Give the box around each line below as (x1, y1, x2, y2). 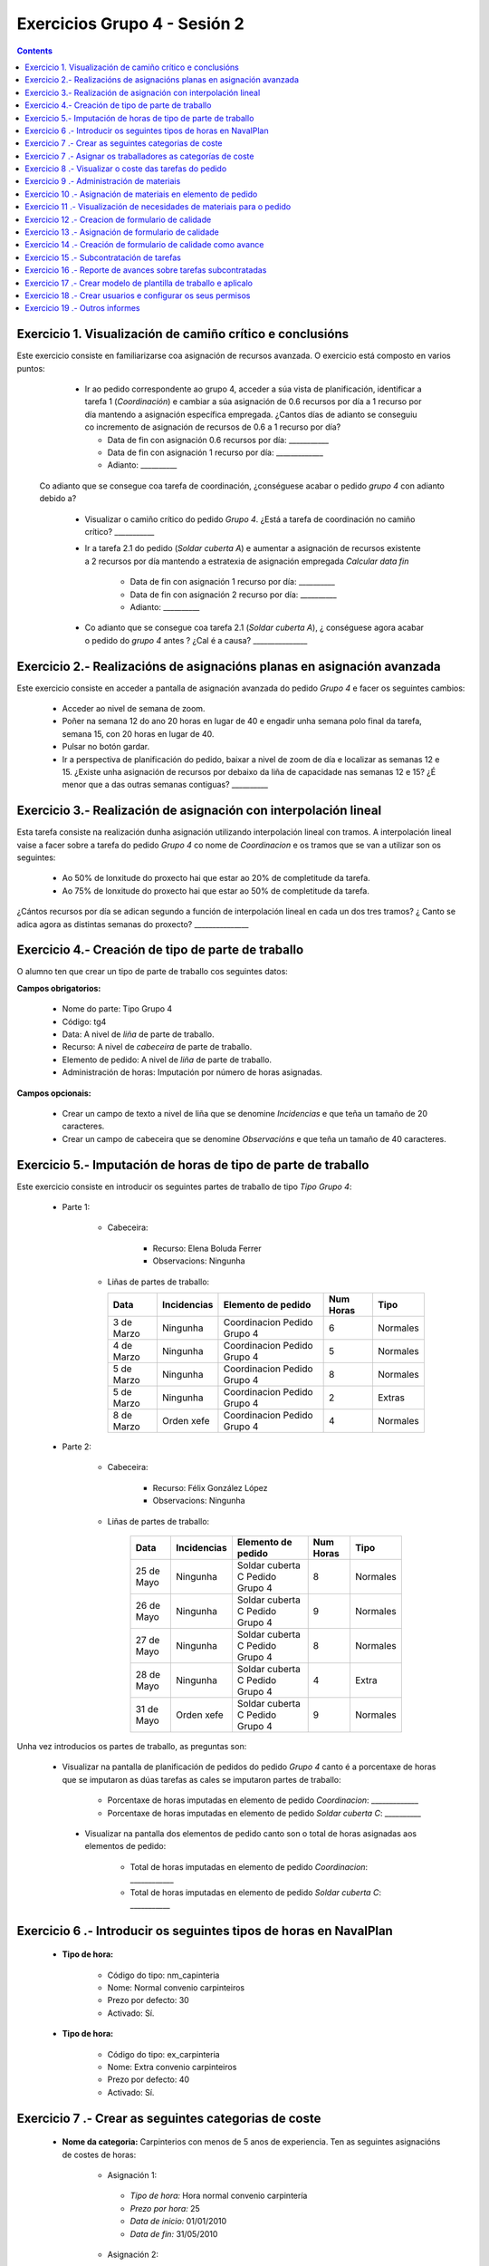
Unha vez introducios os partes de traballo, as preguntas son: (16, 1740, 247, 1751)
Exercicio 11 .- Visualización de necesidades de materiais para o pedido (24, 201, 292, 212)
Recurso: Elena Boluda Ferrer (152, 1243, 262, 1254)
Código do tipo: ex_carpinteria (107, 2048, 221, 2059)
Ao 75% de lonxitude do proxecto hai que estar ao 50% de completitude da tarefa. (62, 885, 370, 896)
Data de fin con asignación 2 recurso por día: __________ (129, 589, 337, 600)
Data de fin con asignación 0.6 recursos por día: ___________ (107, 434, 330, 445)
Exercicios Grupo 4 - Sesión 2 (16, 14, 244, 34)
